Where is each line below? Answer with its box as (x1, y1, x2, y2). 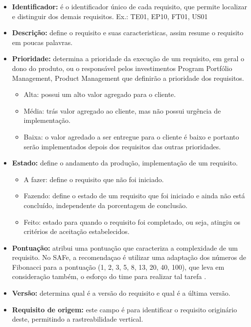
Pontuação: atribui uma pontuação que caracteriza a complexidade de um (12, 242, 238, 253)
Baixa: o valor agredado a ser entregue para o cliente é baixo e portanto (23, 131, 239, 141)
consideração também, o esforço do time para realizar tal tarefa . (12, 271, 206, 281)
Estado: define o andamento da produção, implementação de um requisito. (12, 158, 238, 168)
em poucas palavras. (12, 37, 73, 47)
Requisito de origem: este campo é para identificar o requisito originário (12, 304, 237, 314)
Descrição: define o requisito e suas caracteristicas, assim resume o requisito (12, 27, 244, 38)
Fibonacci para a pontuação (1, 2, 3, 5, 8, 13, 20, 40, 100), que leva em (12, 261, 225, 272)
